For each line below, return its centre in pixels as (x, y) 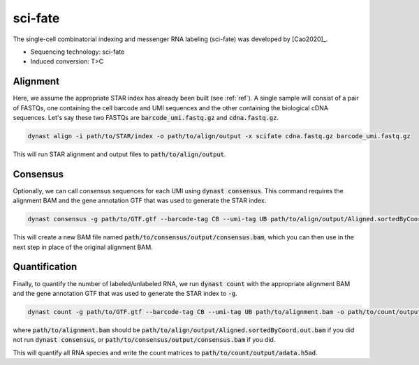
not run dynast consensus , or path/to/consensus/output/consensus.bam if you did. (144, 340)
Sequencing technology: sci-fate (78, 52)
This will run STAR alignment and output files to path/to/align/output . (119, 154)
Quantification (45, 267)
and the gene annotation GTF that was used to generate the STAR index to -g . (125, 293)
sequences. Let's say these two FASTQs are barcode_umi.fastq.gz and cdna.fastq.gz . (146, 118)
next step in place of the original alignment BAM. (83, 247)
